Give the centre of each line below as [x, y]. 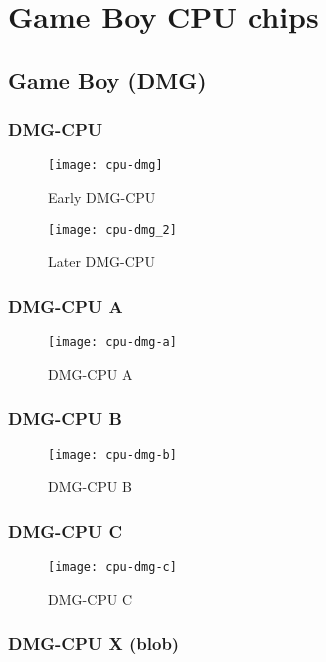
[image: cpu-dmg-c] [112, 567]
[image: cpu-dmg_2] [112, 229]
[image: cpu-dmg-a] [112, 342]
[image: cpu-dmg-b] [112, 454]
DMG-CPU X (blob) [94, 643]
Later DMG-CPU [101, 261]
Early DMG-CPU [102, 197]
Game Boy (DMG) [107, 79]
